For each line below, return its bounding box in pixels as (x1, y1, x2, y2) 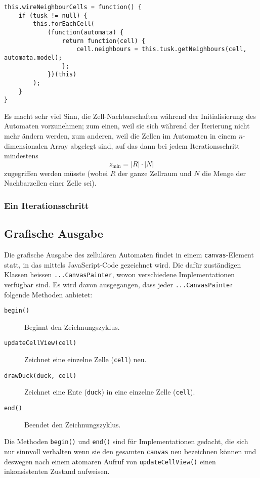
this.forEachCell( (33, 20, 95, 28)
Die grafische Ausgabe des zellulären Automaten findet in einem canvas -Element (4, 249, 254, 260)
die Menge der (202, 167, 246, 178)
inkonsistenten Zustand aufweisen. (4, 466, 110, 476)
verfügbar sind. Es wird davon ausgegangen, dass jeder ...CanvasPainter (4, 279, 234, 289)
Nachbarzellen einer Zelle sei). (4, 178, 97, 188)
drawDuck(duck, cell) (4, 372, 77, 379)
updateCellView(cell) (4, 339, 77, 347)
